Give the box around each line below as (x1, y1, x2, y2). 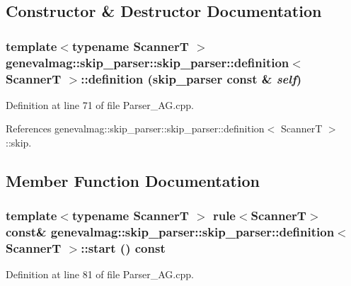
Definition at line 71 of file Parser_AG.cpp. (6, 97, 194, 112)
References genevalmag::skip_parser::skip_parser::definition (6, 121, 265, 136)
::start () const (81, 239, 166, 257)
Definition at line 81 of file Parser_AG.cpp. (6, 267, 194, 282)
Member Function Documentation (6, 170, 260, 192)
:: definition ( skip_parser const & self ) (81, 69, 302, 87)
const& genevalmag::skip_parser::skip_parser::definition (6, 223, 335, 241)
